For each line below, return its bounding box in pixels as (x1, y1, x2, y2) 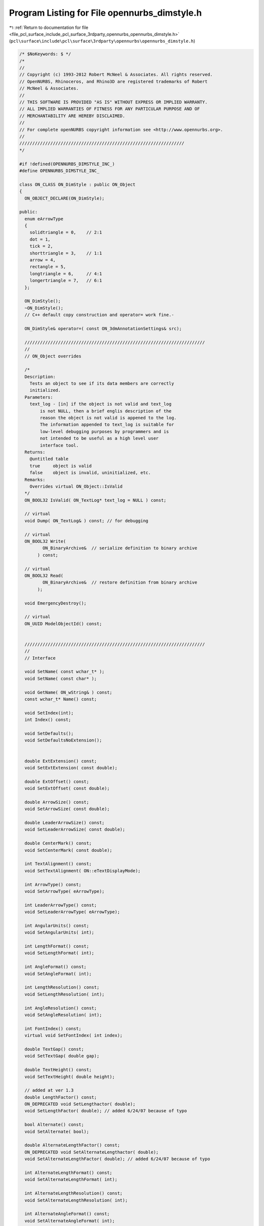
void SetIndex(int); (24, 710, 74, 715)
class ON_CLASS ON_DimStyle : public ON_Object (19, 181, 135, 187)
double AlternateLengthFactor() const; (24, 1143, 120, 1148)
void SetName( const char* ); (24, 676, 97, 681)
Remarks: (24, 477, 45, 483)
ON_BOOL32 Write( (24, 538, 66, 544)
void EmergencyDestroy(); (24, 600, 87, 606)
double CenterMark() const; (24, 841, 92, 846)
